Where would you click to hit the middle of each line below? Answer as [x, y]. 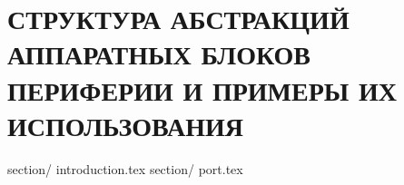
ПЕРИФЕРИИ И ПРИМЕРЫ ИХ [202, 89]
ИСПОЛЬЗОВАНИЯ [125, 125]
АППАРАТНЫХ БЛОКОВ [159, 54]
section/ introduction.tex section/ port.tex [125, 168]
